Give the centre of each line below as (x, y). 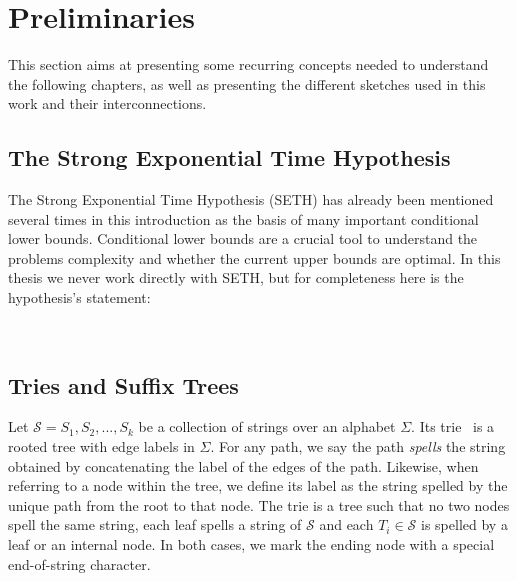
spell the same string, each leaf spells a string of (155, 524)
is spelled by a (464, 524)
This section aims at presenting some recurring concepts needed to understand (248, 64)
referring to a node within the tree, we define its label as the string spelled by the (258, 485)
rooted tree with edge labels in (101, 446)
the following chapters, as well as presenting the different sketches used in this (247, 83)
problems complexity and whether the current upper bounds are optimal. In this (254, 257)
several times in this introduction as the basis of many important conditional (243, 218)
